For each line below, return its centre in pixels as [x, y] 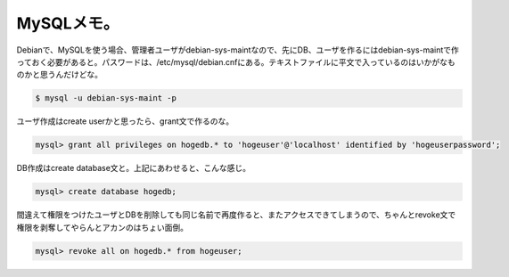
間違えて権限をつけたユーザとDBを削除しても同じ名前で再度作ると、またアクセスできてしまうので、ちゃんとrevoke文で [236, 215]
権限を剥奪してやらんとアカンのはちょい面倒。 [103, 227]
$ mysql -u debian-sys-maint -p [106, 98]
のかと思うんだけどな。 [59, 75]
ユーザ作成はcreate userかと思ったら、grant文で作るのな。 [125, 121]
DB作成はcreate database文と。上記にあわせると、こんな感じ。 [134, 168]
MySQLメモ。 [68, 23]
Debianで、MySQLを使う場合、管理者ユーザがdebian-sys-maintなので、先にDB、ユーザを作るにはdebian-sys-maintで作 [238, 50]
